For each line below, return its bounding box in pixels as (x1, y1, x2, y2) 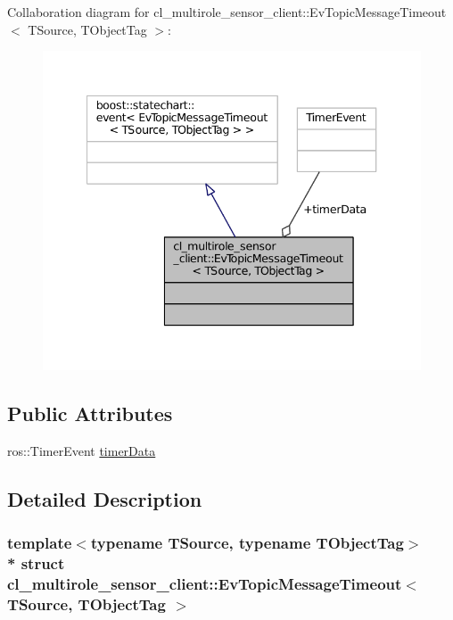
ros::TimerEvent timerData (7, 441, 156, 459)
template (7, 531, 72, 553)
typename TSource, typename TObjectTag (90, 531, 404, 553)
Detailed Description (7, 484, 202, 512)
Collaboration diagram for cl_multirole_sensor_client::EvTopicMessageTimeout (7, 3, 447, 21)
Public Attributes (7, 399, 173, 426)
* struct (7, 551, 65, 574)
